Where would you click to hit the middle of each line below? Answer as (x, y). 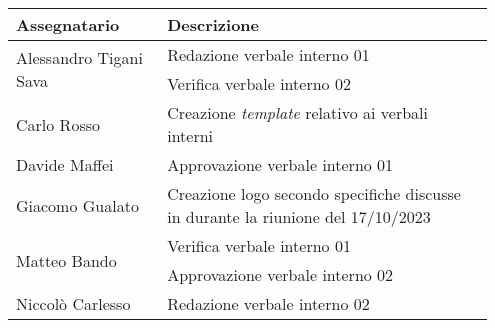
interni (190, 135)
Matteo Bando (66, 260)
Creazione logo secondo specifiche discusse (314, 193)
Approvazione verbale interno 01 (280, 164)
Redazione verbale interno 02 (268, 303)
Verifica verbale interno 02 (259, 83)
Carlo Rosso (58, 124)
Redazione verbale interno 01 (268, 54)
